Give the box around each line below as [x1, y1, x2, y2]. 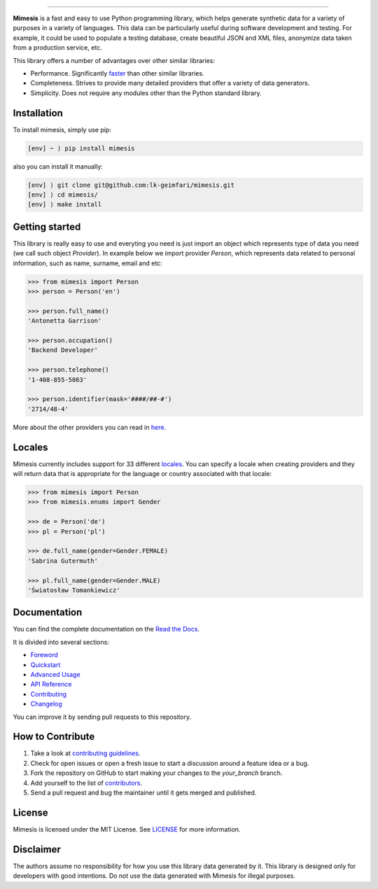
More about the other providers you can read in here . [13, 423, 167, 431]
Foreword [30, 651, 59, 659]
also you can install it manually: [13, 162, 103, 171]
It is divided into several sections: [13, 638, 110, 646]
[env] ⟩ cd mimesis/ [27, 190, 98, 199]
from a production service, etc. [13, 43, 103, 52]
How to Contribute [13, 731, 95, 743]
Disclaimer [13, 843, 61, 855]
